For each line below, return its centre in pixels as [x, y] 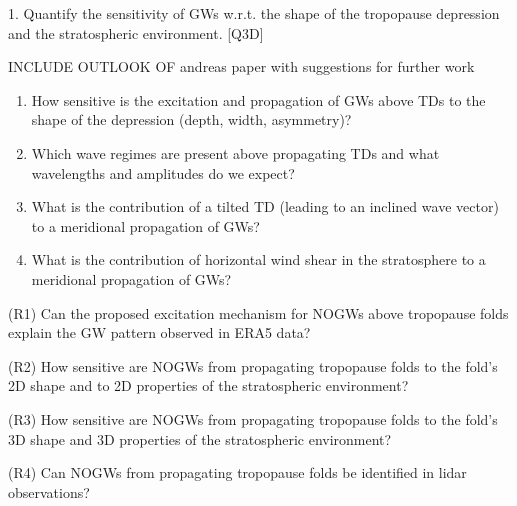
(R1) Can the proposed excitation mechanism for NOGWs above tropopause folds [258, 312]
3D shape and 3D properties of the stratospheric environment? [200, 438]
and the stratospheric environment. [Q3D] [136, 32]
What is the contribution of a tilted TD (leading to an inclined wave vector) [265, 206]
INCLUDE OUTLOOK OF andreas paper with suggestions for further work [241, 66]
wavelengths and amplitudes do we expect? [163, 172]
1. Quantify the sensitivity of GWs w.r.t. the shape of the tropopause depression [254, 13]
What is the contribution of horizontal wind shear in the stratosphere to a [258, 259]
